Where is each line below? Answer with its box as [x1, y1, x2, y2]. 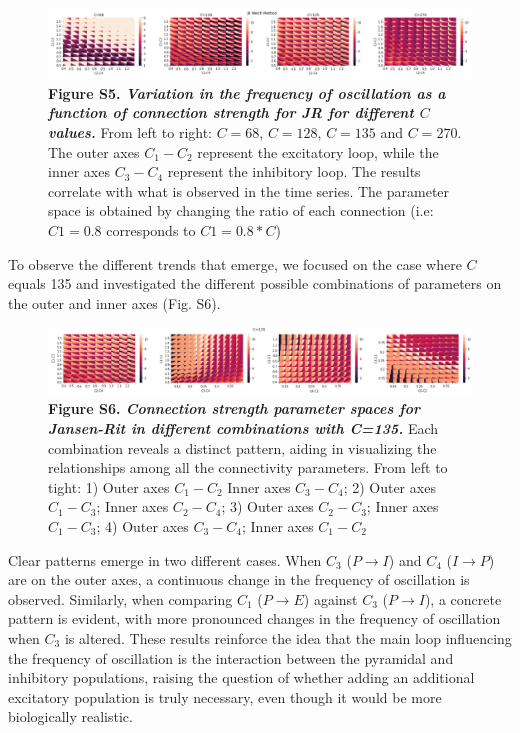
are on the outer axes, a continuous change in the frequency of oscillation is [8, 569, 470, 590]
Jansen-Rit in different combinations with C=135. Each [48, 418, 439, 439]
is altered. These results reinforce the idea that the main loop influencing [64, 627, 512, 648]
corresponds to [106, 219, 196, 240]
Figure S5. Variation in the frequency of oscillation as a [48, 82, 446, 103]
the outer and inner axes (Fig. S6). [8, 292, 221, 313]
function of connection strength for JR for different [48, 102, 414, 123]
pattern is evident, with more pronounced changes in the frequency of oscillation [8, 608, 501, 629]
